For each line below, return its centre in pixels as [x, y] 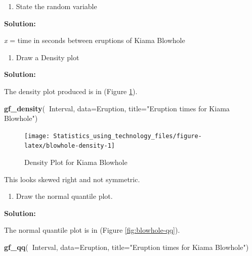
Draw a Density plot [48, 57]
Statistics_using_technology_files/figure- [128, 136]
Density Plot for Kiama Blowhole [76, 162]
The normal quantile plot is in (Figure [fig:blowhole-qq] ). [92, 230]
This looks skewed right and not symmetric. [72, 179]
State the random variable [56, 6]
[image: [37, 136]
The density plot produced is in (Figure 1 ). [71, 91]
